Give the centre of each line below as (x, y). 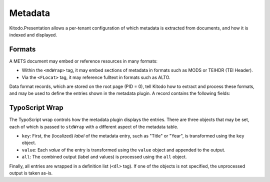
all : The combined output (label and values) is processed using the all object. (104, 157)
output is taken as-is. (31, 173)
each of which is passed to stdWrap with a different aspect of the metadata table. (94, 126)
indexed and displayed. (33, 34)
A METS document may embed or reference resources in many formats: (83, 61)
